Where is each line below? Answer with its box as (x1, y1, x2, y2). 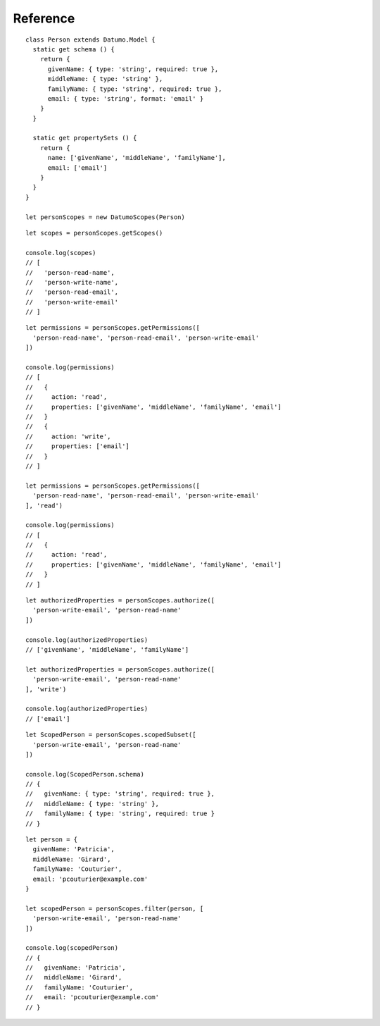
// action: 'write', (25, 432, 111, 440)
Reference (13, 11, 75, 26)
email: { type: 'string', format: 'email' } (47, 94, 204, 102)
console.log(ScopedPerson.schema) (25, 770, 144, 778)
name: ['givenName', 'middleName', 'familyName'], (47, 154, 227, 162)
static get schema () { (32, 45, 115, 53)
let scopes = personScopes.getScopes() (25, 229, 163, 237)
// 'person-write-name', (25, 278, 119, 286)
